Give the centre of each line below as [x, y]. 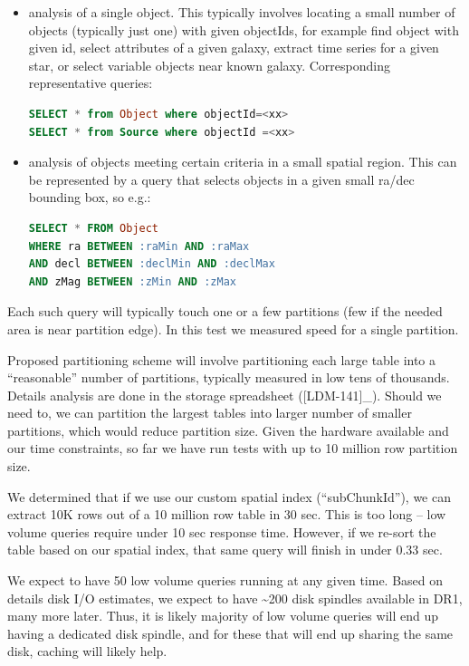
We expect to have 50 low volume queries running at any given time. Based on [225, 580]
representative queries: [91, 83]
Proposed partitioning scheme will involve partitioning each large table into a [222, 359]
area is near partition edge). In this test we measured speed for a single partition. [233, 328]
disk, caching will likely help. [87, 651]
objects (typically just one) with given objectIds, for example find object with [244, 29]
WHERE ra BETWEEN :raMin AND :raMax [139, 246]
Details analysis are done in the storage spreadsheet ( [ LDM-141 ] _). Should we [225, 395]
